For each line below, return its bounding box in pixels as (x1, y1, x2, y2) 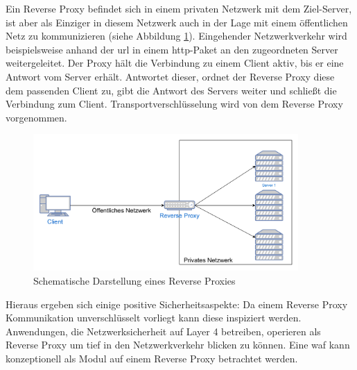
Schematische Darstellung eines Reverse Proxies (33, 274, 236, 288)
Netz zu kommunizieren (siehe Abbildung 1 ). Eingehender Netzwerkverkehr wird (6, 28, 347, 43)
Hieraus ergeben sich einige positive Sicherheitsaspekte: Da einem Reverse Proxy (6, 296, 348, 311)
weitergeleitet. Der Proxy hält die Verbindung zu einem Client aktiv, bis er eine (6, 56, 344, 70)
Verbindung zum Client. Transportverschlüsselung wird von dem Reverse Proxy (6, 96, 343, 111)
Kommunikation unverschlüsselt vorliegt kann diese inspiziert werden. (6, 310, 302, 325)
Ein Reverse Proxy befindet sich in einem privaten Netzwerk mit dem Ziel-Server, (6, 1, 352, 15)
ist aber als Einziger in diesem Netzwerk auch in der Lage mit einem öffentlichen (6, 15, 348, 29)
